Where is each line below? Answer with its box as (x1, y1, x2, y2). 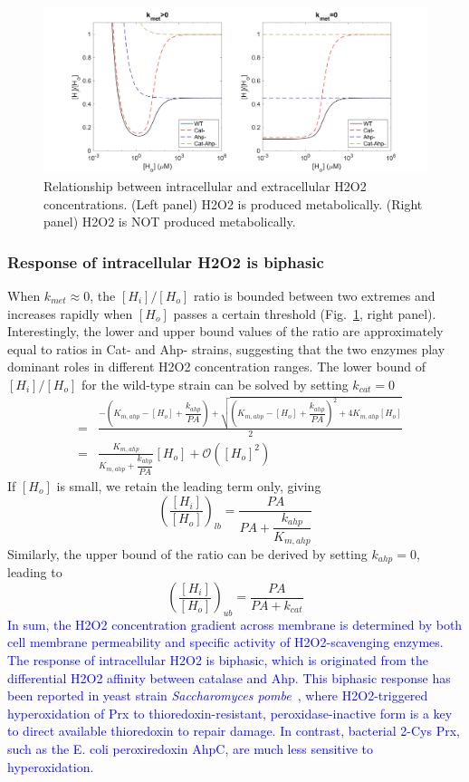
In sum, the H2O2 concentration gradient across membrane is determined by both (7, 614, 463, 633)
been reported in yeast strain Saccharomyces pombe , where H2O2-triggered (7, 686, 428, 705)
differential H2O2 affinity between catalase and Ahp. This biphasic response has (7, 668, 451, 687)
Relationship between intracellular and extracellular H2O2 (43, 177, 367, 196)
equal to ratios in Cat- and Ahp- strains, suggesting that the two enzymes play (7, 339, 445, 358)
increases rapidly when (7, 304, 133, 323)
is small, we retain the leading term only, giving (56, 477, 321, 495)
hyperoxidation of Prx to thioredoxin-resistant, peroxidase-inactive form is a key (7, 703, 453, 722)
